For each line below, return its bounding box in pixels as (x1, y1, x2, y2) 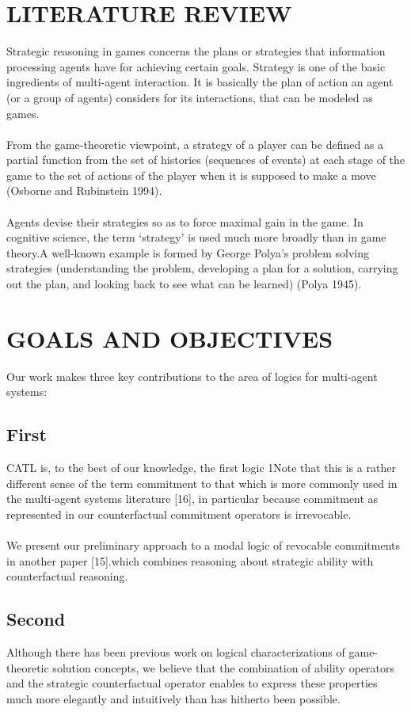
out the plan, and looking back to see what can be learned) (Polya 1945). (6, 276, 362, 292)
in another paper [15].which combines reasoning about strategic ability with (6, 552, 374, 569)
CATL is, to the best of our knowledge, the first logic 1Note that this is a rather (6, 459, 396, 476)
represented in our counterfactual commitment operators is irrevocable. (6, 505, 352, 522)
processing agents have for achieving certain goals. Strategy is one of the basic (6, 58, 386, 74)
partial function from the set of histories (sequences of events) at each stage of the (6, 151, 405, 168)
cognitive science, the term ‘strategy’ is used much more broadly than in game (6, 229, 386, 246)
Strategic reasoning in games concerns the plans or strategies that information (6, 43, 386, 59)
